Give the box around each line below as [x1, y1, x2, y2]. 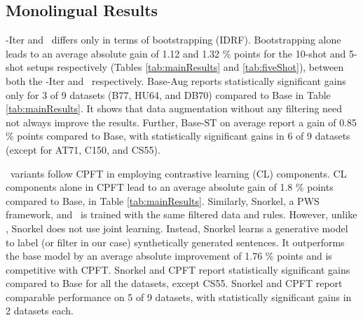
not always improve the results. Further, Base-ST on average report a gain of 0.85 [6, 114, 357, 129]
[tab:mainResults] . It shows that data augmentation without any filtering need [6, 101, 343, 116]
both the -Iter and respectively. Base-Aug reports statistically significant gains [6, 73, 346, 88]
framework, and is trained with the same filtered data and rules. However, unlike [6, 207, 357, 222]
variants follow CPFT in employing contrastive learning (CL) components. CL [10, 166, 347, 180]
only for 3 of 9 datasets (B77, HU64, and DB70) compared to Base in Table [6, 87, 331, 102]
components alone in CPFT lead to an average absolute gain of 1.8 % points [6, 180, 334, 194]
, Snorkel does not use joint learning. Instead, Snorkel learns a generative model [6, 220, 348, 235]
